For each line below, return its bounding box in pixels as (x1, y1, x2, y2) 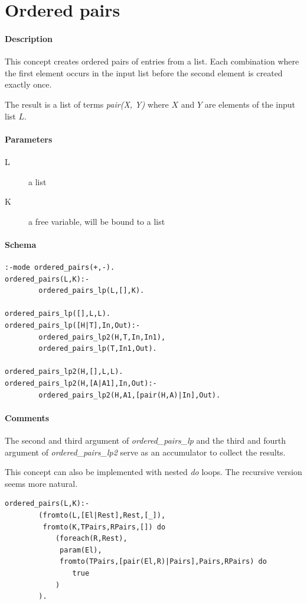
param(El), (60, 545, 102, 554)
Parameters (5, 133, 53, 145)
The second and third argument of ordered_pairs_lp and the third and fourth (5, 434, 286, 447)
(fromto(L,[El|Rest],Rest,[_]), (38, 511, 166, 519)
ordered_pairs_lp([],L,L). (5, 309, 110, 318)
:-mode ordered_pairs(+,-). (5, 263, 115, 272)
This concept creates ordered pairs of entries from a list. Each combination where (5, 55, 299, 67)
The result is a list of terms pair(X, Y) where (5, 98, 169, 110)
